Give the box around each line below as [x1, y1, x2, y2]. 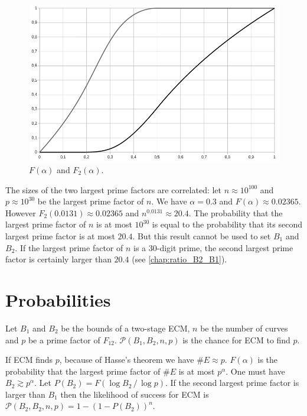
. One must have [226, 365, 285, 377]
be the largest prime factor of [37, 195, 144, 207]
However [5, 206, 36, 219]
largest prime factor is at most [5, 230, 115, 242]
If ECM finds [5, 353, 53, 366]
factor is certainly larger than [5, 253, 112, 265]
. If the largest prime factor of [15, 241, 123, 253]
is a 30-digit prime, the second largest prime [133, 241, 293, 253]
